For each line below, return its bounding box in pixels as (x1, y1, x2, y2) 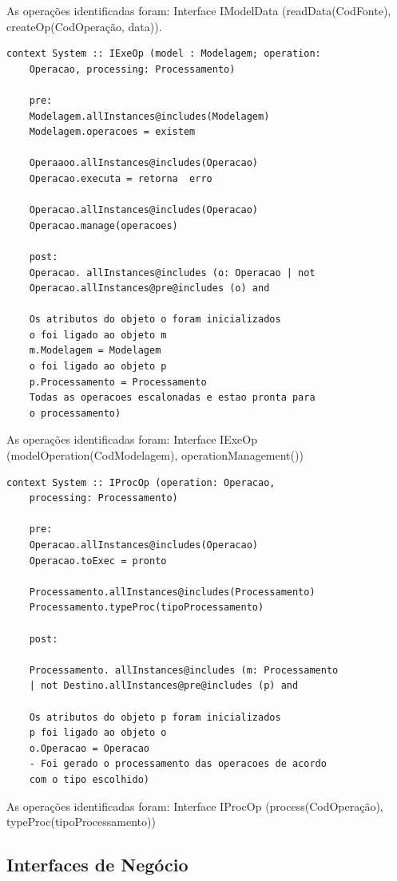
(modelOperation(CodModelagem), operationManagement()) (6, 447, 304, 464)
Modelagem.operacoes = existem (29, 126, 196, 138)
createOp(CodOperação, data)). (6, 18, 162, 34)
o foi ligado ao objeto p (29, 361, 167, 373)
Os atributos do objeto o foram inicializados (29, 314, 281, 326)
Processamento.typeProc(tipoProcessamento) (29, 602, 264, 614)
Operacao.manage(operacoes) (29, 219, 178, 231)
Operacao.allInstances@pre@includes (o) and (29, 282, 270, 294)
